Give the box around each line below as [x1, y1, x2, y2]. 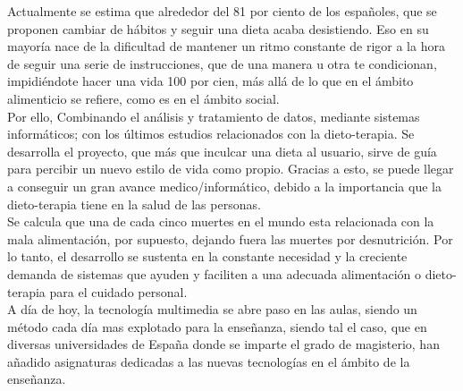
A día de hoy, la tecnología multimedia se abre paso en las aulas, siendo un [7, 300, 417, 319]
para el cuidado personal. [49, 282, 188, 301]
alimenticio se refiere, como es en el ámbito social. [7, 89, 280, 107]
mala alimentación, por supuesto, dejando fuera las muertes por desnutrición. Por [7, 229, 453, 248]
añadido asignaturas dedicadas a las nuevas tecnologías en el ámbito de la [7, 352, 410, 370]
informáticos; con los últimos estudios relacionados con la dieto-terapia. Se [7, 124, 415, 143]
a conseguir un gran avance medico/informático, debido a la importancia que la [7, 176, 442, 195]
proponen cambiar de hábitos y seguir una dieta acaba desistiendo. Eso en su [7, 19, 429, 38]
